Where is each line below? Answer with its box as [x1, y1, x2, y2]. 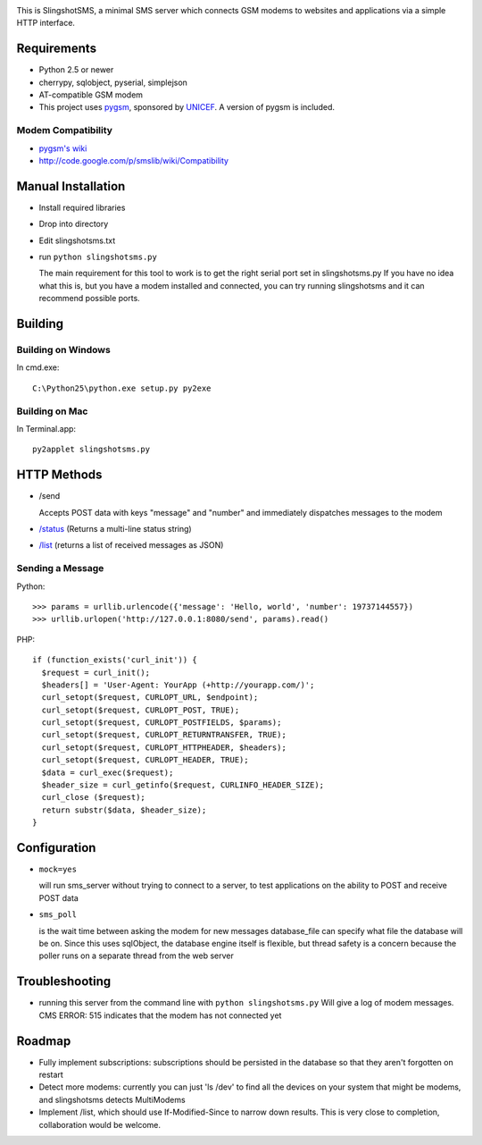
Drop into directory [38, 219, 109, 230]
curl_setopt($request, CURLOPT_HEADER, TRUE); [41, 755, 249, 765]
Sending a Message [16, 562, 104, 575]
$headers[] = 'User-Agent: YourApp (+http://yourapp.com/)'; [41, 679, 315, 690]
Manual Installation [16, 179, 126, 194]
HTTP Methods [16, 467, 103, 483]
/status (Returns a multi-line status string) [38, 524, 192, 535]
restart [38, 1069, 64, 1081]
